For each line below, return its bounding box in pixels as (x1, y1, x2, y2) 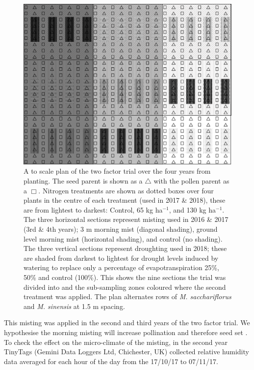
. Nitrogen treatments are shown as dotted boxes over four (38, 185, 214, 195)
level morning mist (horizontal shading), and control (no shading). (24, 233, 223, 244)
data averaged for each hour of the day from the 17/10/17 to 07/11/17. (4, 356, 218, 366)
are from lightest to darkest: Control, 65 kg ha (24, 204, 163, 215)
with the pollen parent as (153, 176, 229, 186)
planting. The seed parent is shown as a (24, 176, 143, 186)
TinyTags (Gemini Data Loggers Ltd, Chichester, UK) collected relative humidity (4, 346, 249, 357)
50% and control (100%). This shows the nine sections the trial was (24, 272, 226, 282)
